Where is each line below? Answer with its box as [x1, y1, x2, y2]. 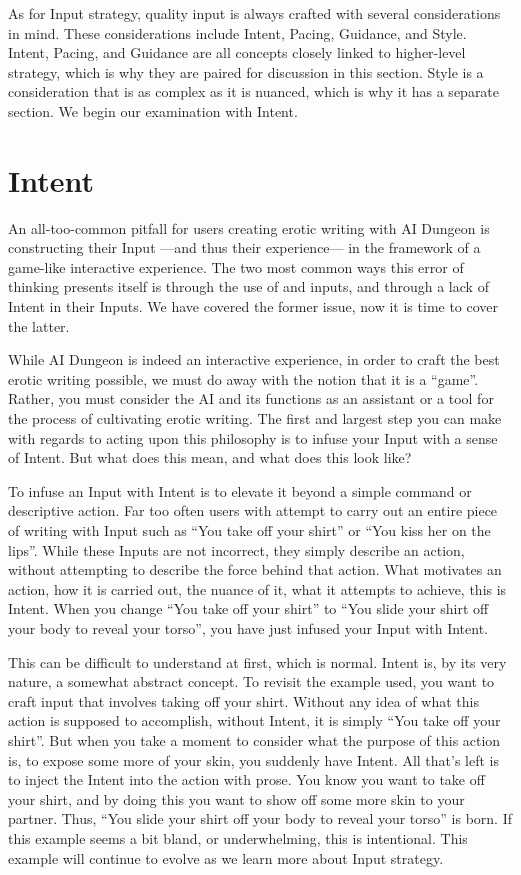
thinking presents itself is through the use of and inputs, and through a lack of [8, 276, 489, 297]
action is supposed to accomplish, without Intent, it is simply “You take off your [8, 710, 501, 731]
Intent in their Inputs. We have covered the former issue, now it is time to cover [8, 296, 499, 317]
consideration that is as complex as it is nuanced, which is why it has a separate [8, 81, 500, 102]
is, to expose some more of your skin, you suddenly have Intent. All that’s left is [8, 749, 499, 770]
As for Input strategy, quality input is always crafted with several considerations [8, 3, 501, 23]
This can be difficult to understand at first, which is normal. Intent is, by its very [8, 651, 507, 672]
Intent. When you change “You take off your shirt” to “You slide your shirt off [8, 598, 489, 619]
